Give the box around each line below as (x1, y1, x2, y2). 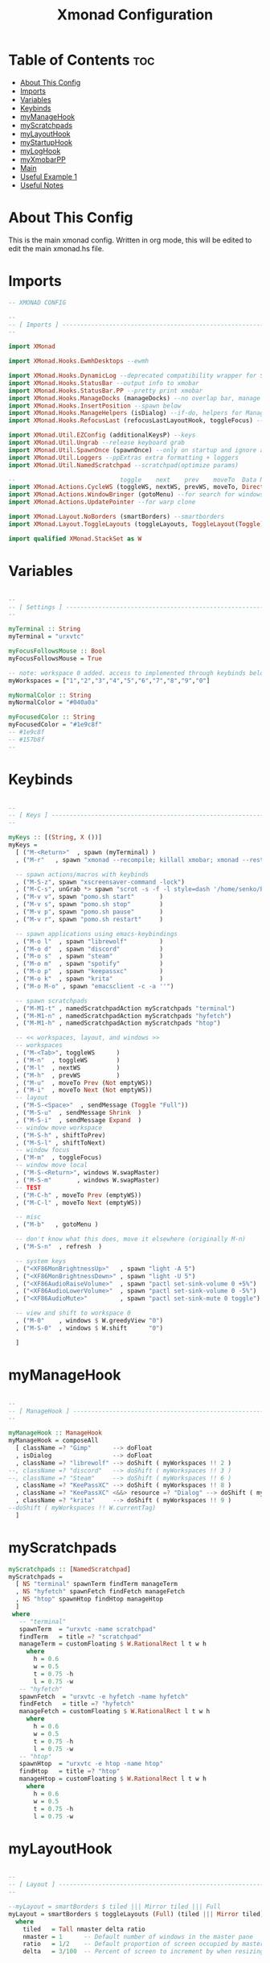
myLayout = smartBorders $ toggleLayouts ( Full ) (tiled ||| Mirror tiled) (8, 1910, 264, 1918)
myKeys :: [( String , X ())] (8, 834, 103, 842)
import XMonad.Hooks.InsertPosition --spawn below (8, 401, 182, 410)
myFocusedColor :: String (8, 713, 95, 722)
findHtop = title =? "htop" (18, 1767, 121, 1775)
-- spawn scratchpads (15, 996, 88, 1004)
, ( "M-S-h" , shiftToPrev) (15, 1131, 106, 1139)
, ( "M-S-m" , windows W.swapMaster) (15, 1176, 160, 1184)
